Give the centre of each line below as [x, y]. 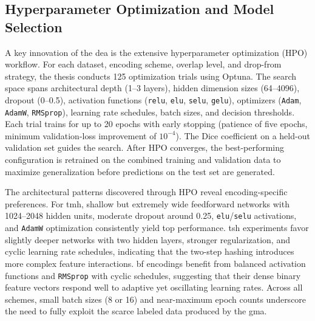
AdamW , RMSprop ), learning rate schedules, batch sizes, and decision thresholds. [150, 112]
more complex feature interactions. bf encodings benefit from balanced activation [155, 263]
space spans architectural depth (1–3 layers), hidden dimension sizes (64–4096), [152, 88]
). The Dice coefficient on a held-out [243, 135]
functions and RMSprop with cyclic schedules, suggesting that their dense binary [153, 275]
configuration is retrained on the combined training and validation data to [143, 160]
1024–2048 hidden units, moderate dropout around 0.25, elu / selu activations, [151, 216]
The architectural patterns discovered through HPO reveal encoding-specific [146, 192]
